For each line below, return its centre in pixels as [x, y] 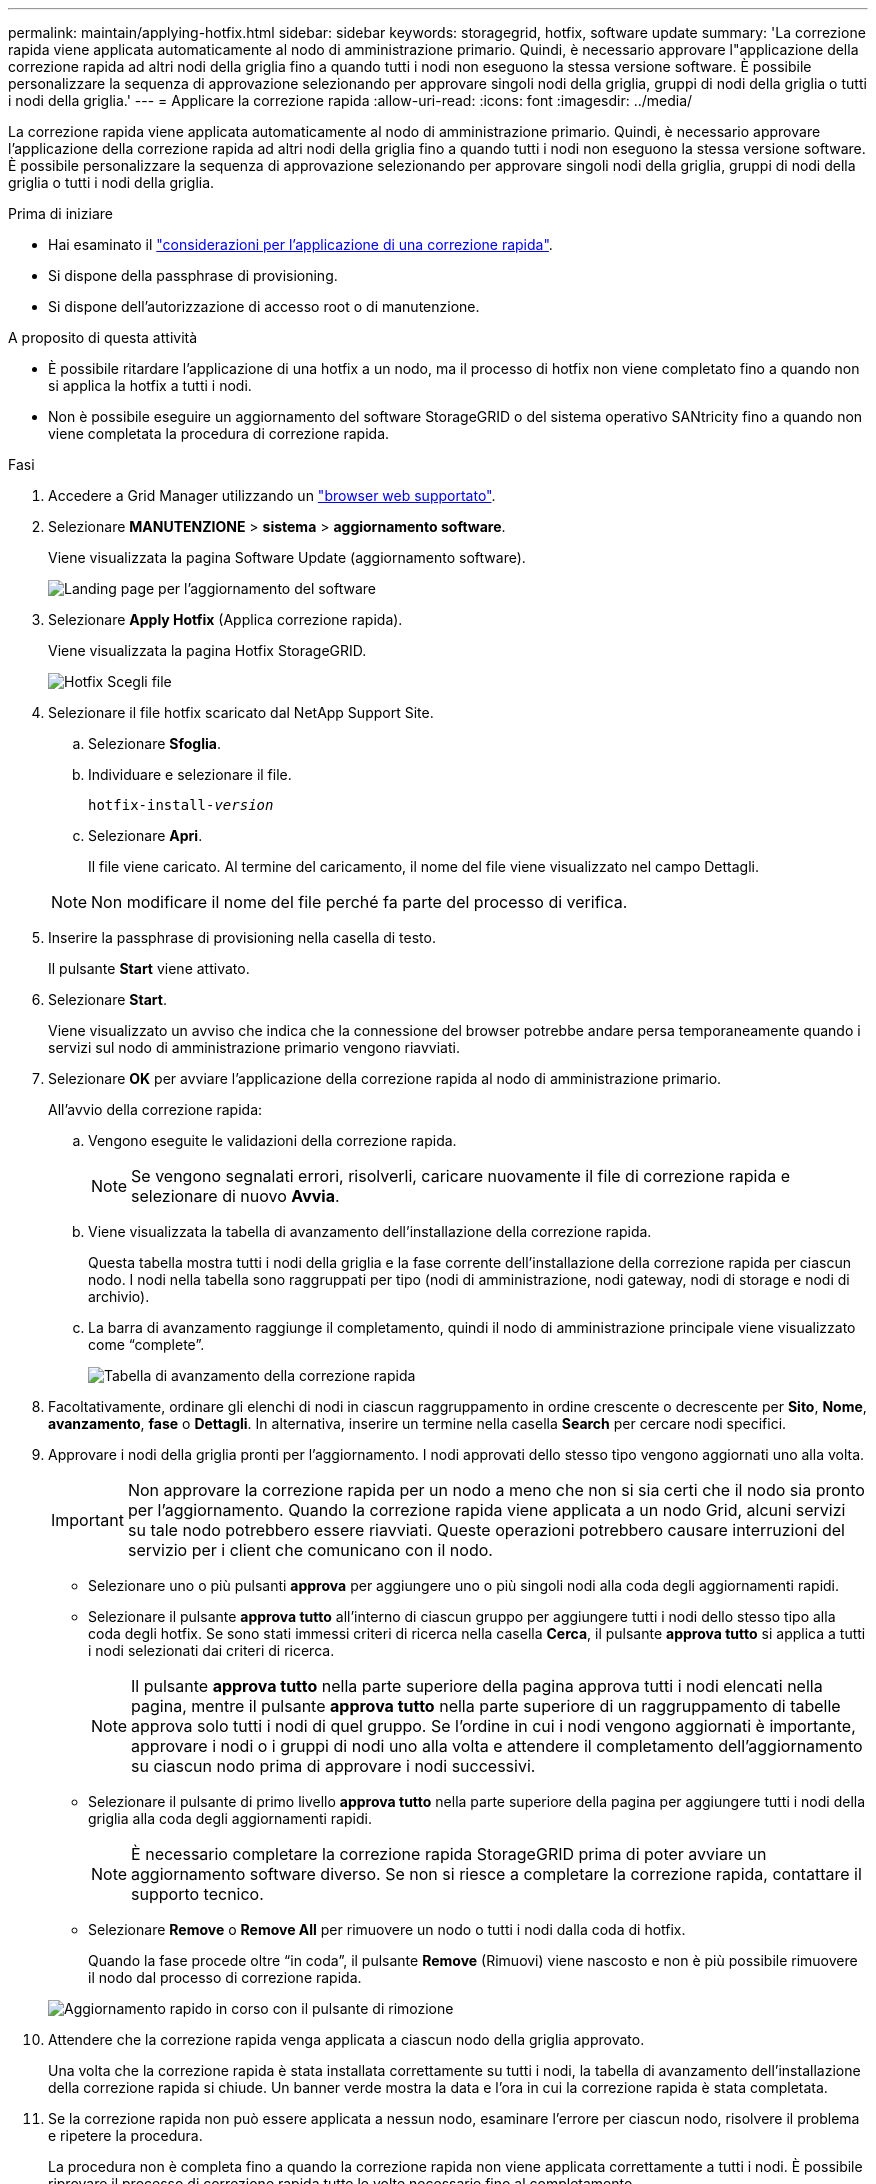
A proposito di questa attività [103, 337]
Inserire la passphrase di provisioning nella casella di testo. [242, 937]
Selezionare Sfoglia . [154, 743]
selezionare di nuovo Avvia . [235, 1196]
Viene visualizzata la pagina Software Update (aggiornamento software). [287, 557]
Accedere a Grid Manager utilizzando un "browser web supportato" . [272, 495]
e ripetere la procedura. [125, 2135]
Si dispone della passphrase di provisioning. [193, 275]
